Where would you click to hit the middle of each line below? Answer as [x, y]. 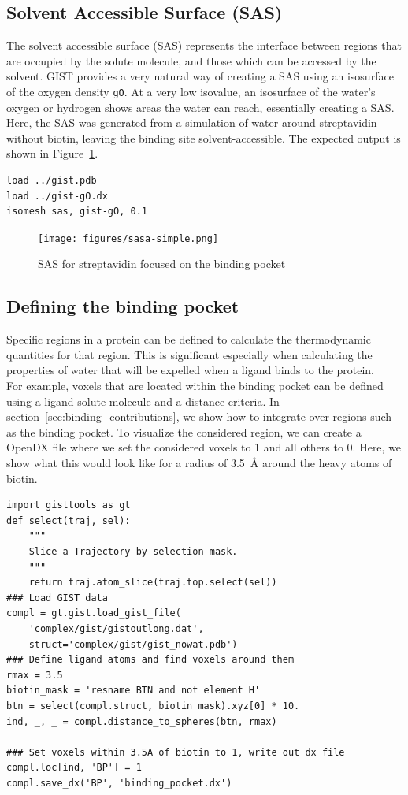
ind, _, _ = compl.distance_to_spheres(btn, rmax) [142, 721]
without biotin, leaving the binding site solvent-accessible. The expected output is [204, 137]
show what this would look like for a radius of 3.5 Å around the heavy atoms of [199, 463]
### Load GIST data [57, 598]
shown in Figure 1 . [52, 153]
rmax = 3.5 [35, 675]
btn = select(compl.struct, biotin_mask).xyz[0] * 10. [153, 706]
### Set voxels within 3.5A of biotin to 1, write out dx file [176, 752]
